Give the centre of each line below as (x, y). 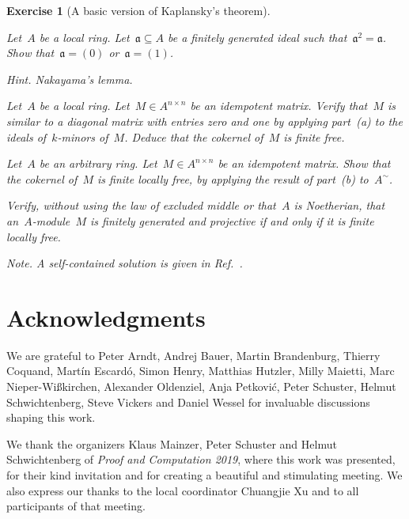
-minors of (83, 136)
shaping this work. (51, 417)
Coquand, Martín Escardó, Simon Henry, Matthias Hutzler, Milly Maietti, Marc (201, 371)
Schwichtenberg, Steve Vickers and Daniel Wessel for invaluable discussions (188, 402)
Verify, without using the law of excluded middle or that (141, 205)
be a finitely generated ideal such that (257, 37)
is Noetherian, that (339, 205)
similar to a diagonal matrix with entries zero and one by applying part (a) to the (204, 121)
